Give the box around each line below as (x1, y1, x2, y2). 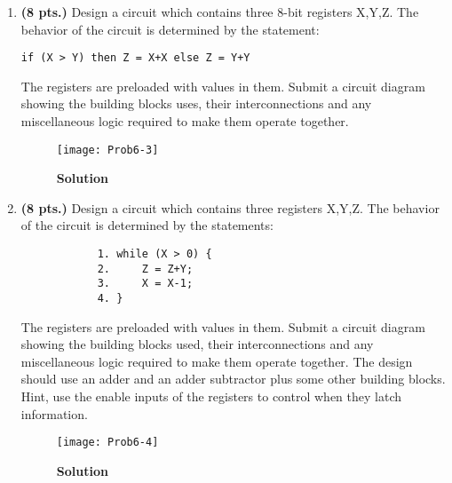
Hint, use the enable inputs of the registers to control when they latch (20, 387, 401, 406)
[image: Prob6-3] (56, 143, 159, 156)
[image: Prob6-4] (56, 436, 159, 449)
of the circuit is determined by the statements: (20, 216, 274, 234)
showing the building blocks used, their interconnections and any (20, 335, 374, 353)
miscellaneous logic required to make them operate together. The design (20, 352, 413, 370)
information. (20, 404, 88, 423)
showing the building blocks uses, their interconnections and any (20, 94, 372, 113)
